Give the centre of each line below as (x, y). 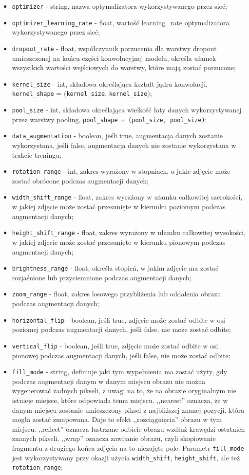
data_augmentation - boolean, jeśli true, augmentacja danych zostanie (117, 136)
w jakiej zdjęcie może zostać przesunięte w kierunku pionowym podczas (119, 242)
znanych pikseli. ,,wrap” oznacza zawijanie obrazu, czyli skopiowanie (114, 438)
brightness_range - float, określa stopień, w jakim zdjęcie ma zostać (115, 268)
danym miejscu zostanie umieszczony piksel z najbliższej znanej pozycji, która (128, 410)
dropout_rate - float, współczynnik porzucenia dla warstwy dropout (114, 48)
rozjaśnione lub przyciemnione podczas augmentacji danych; (102, 277)
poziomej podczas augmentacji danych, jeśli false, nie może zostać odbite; (121, 329)
